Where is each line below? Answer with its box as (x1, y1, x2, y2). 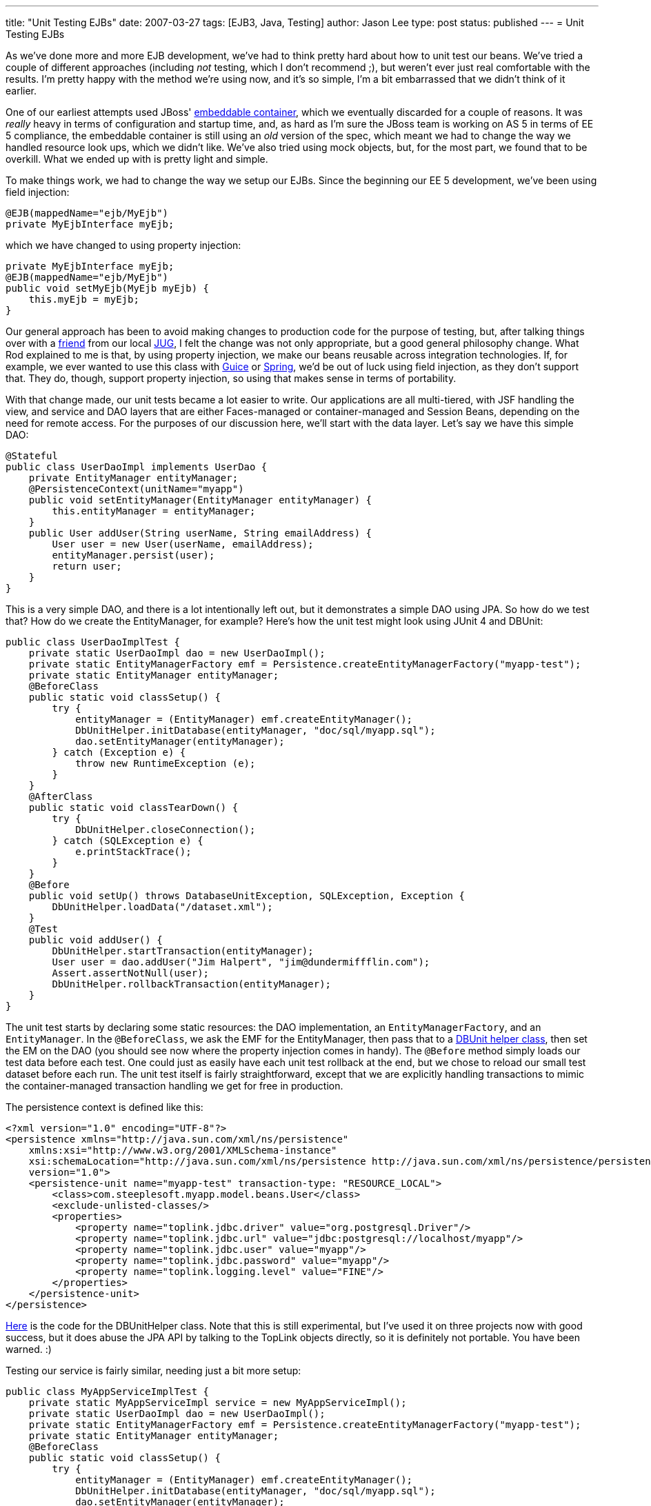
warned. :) (6, 1343, 52, 1355)
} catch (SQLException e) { (52, 835, 203, 846)
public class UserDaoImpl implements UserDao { (6, 461, 268, 472)
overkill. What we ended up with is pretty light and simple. (6, 153, 268, 165)
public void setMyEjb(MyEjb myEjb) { (6, 283, 210, 294)
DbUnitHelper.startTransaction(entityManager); (52, 945, 314, 956)
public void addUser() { (28, 934, 163, 945)
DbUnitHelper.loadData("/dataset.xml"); (52, 901, 273, 912)
